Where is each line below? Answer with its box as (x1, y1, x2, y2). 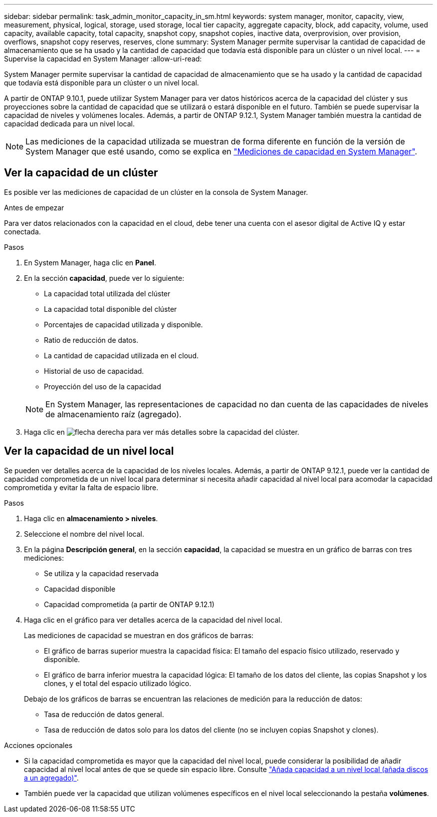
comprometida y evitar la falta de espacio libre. (4, 483, 159, 492)
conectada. (4, 227, 41, 236)
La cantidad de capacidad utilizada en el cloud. (44, 351, 199, 360)
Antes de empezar (4, 203, 64, 212)
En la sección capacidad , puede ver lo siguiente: (24, 273, 185, 282)
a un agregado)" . (24, 773, 79, 782)
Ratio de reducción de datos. (44, 335, 139, 344)
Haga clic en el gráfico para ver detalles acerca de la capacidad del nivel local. (24, 615, 282, 624)
